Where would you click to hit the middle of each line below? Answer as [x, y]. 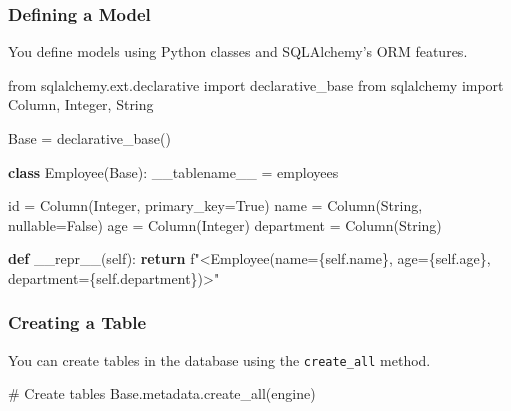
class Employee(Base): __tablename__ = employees [173, 171]
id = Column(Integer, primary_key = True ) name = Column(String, [215, 205]
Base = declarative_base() [89, 138]
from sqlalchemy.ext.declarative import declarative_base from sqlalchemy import [256, 84]
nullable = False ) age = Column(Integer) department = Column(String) [225, 224]
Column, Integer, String [81, 104]
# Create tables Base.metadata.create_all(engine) [162, 393]
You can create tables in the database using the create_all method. [219, 359]
